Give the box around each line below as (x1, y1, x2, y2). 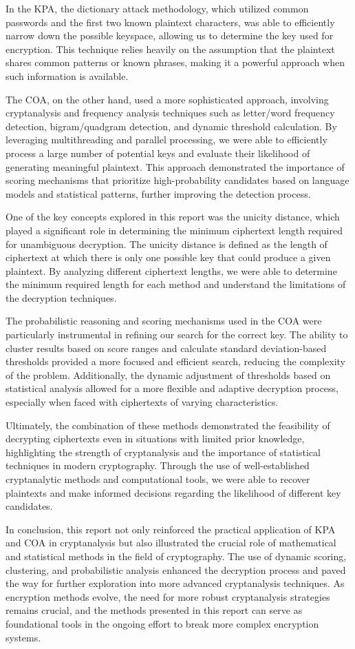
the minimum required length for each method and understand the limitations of (6, 277, 346, 291)
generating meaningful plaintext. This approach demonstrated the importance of (6, 159, 345, 174)
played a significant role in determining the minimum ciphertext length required (6, 223, 343, 237)
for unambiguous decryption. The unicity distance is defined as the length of (6, 236, 327, 251)
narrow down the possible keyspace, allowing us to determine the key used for (6, 28, 334, 43)
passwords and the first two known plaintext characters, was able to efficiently (6, 14, 335, 29)
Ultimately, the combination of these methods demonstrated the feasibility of (6, 418, 330, 432)
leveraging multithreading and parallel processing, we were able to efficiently (6, 132, 327, 147)
